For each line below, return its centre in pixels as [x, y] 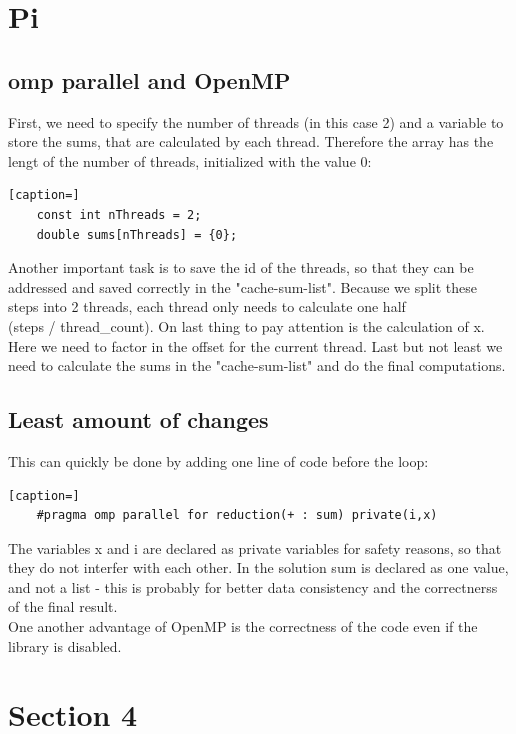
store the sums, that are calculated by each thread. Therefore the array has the [251, 141]
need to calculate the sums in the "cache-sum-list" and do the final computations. [257, 365]
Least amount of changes [138, 419]
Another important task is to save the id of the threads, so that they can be [241, 267]
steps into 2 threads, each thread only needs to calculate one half [207, 306]
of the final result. [63, 606]
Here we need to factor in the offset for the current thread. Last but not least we [255, 345]
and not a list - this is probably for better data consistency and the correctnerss [253, 586]
